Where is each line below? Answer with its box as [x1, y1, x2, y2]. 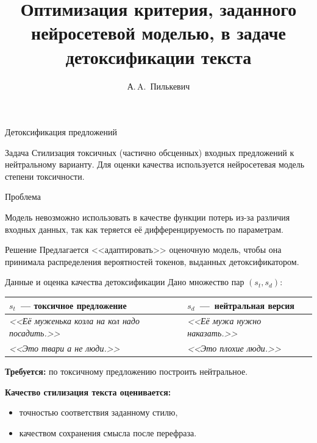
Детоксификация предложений [5, 126, 117, 138]
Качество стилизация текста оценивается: [5, 385, 171, 398]
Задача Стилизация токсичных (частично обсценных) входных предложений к [5, 146, 294, 158]
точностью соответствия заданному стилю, [19, 406, 178, 419]
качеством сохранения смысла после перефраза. [19, 426, 197, 439]
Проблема [5, 190, 41, 203]
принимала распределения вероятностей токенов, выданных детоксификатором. [5, 255, 299, 268]
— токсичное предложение [20, 299, 127, 311]
